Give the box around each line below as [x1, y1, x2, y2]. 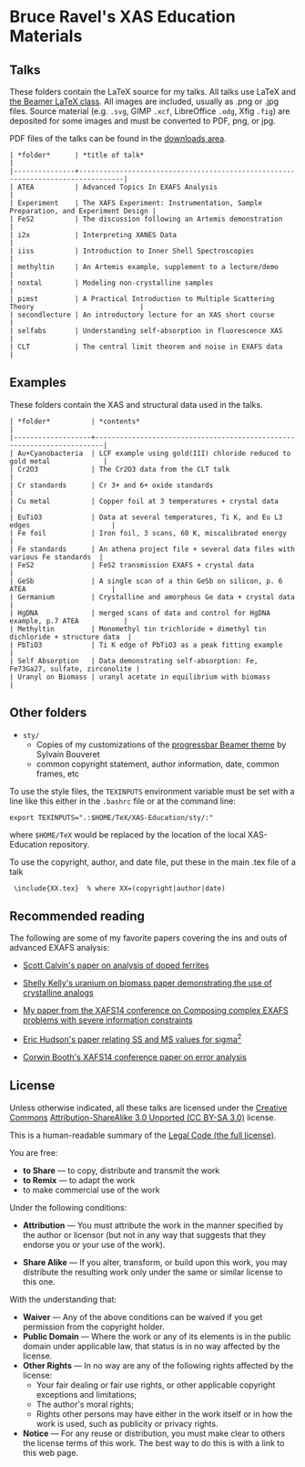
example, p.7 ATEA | [9, 616, 128, 626]
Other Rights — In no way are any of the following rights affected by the [22, 1359, 294, 1370]
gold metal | [9, 456, 107, 466]
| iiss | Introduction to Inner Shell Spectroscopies [9, 246, 255, 255]
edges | [9, 520, 117, 530]
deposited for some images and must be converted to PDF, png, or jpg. [9, 116, 276, 126]
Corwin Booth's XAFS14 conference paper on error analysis [22, 1052, 248, 1063]
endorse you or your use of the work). [22, 1239, 166, 1250]
